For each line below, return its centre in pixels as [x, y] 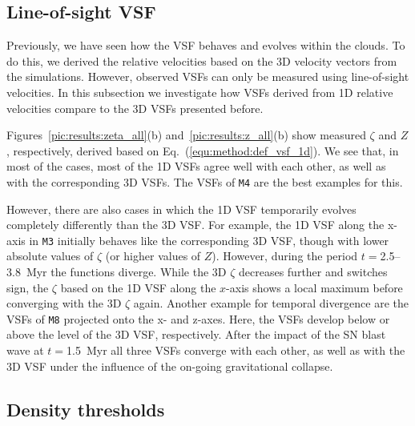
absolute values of [50, 256]
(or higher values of [153, 256]
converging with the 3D [64, 303]
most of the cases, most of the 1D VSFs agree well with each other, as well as [196, 166]
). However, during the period [285, 256]
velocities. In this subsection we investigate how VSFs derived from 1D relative [200, 92]
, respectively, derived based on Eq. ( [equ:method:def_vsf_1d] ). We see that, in [203, 150]
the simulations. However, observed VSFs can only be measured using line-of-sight [208, 76]
